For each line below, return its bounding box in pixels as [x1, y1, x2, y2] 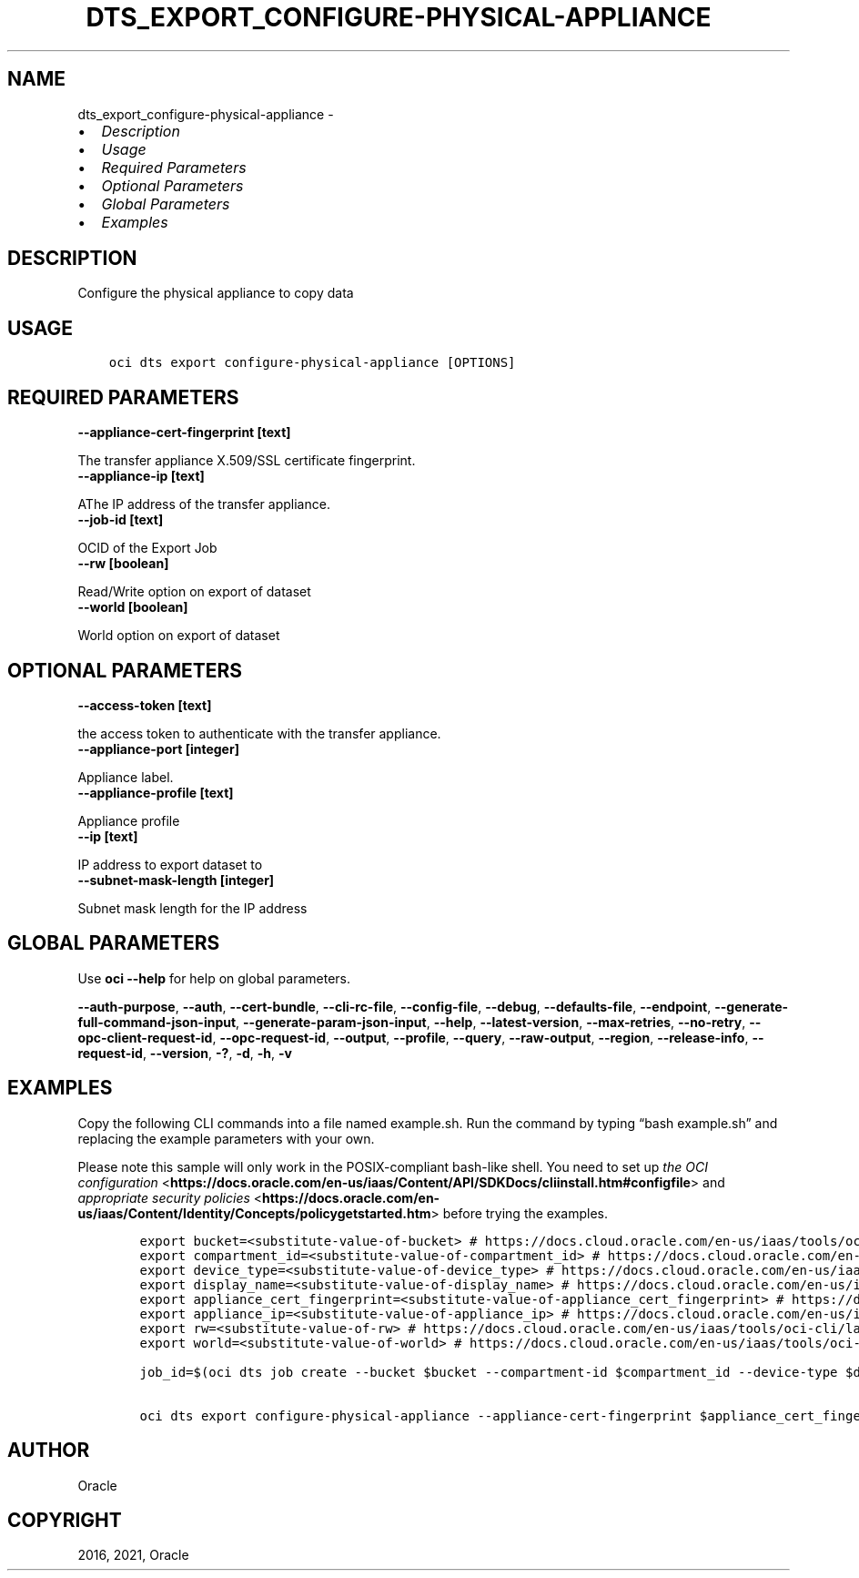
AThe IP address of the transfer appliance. [77, 496, 330, 513]
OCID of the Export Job [77, 540, 217, 556]
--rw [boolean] [77, 555, 169, 572]
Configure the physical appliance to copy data [77, 285, 354, 301]
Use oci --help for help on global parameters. [77, 970, 350, 986]
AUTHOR [7, 1439, 90, 1462]
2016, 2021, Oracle [77, 1547, 189, 1563]
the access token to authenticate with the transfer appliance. [77, 725, 441, 741]
